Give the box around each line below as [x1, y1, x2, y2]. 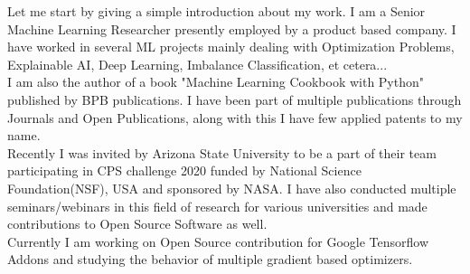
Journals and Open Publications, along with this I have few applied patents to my [7, 108, 463, 127]
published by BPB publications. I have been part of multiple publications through [7, 90, 462, 109]
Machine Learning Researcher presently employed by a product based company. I [7, 19, 456, 38]
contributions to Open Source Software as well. [7, 214, 268, 233]
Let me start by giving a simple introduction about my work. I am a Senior [7, 2, 426, 20]
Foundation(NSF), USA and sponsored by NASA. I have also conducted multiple [7, 178, 456, 197]
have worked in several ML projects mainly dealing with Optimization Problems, [7, 37, 455, 56]
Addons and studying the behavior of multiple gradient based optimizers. [7, 250, 413, 269]
